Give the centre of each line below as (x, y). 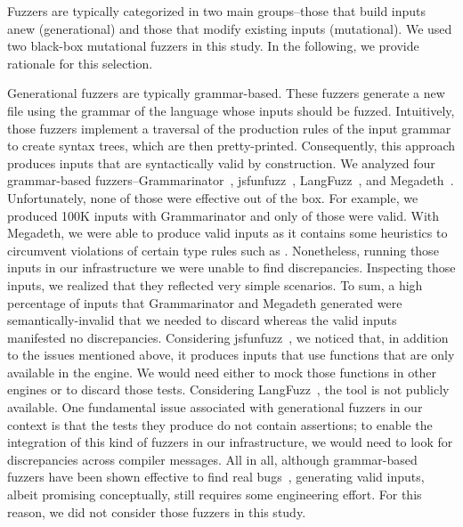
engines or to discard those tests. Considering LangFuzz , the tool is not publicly (228, 389)
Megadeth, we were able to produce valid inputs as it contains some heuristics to (227, 233)
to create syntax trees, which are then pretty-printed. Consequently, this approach (231, 146)
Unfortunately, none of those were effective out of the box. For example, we (213, 197)
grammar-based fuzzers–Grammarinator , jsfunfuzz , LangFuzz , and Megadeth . (231, 180)
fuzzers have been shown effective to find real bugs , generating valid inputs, (216, 477)
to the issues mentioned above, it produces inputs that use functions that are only (231, 355)
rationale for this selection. (80, 63)
